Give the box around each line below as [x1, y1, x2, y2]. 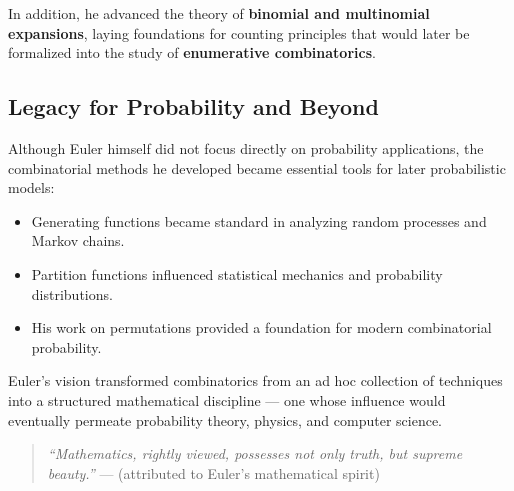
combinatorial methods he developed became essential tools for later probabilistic [8, 157, 506, 178]
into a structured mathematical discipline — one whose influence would [8, 389, 446, 410]
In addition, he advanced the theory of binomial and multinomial [8, 3, 430, 23]
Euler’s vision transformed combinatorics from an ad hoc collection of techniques [8, 370, 503, 391]
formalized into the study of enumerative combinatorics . [8, 42, 376, 63]
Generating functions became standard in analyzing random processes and [31, 210, 487, 231]
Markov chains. [31, 230, 125, 251]
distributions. [31, 283, 113, 304]
